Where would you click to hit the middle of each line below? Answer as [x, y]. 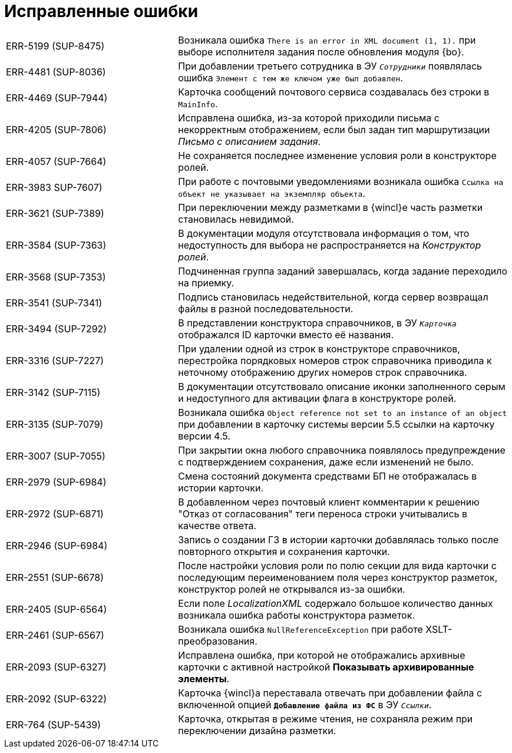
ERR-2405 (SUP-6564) [57, 609]
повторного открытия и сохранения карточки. [284, 551]
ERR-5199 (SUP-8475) [55, 46]
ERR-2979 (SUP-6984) [56, 482]
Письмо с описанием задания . [250, 141]
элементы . [204, 678]
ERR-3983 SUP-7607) [54, 187]
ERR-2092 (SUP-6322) [57, 698]
